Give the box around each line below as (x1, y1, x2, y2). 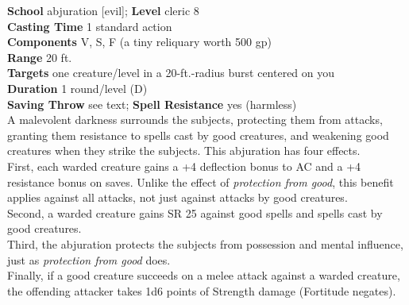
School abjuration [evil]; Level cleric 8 (7, 2, 199, 18)
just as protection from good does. (7, 251, 171, 268)
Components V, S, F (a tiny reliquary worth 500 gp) (7, 33, 272, 50)
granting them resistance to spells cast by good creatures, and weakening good (7, 126, 389, 143)
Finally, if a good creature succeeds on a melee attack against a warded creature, (7, 267, 400, 284)
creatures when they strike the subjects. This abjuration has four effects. (7, 142, 361, 159)
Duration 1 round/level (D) (7, 79, 148, 96)
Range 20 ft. (7, 48, 72, 65)
